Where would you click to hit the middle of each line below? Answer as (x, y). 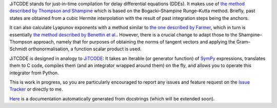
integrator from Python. (34, 73)
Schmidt (18, 49)
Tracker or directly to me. (36, 89)
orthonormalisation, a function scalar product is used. (85, 49)
